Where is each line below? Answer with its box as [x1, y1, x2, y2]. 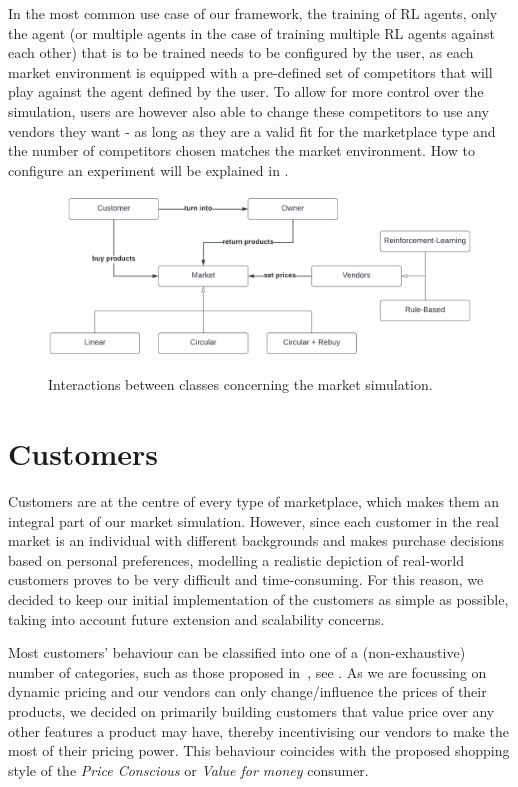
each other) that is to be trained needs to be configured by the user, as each [8, 42, 474, 63]
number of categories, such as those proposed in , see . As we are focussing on [8, 661, 487, 682]
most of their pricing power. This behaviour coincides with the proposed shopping [8, 740, 510, 761]
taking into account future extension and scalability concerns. [8, 608, 385, 629]
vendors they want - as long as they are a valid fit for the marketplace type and [8, 120, 496, 141]
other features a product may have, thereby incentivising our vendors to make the [8, 720, 509, 741]
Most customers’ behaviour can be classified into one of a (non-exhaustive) [8, 642, 466, 663]
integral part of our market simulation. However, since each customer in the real [8, 510, 499, 531]
